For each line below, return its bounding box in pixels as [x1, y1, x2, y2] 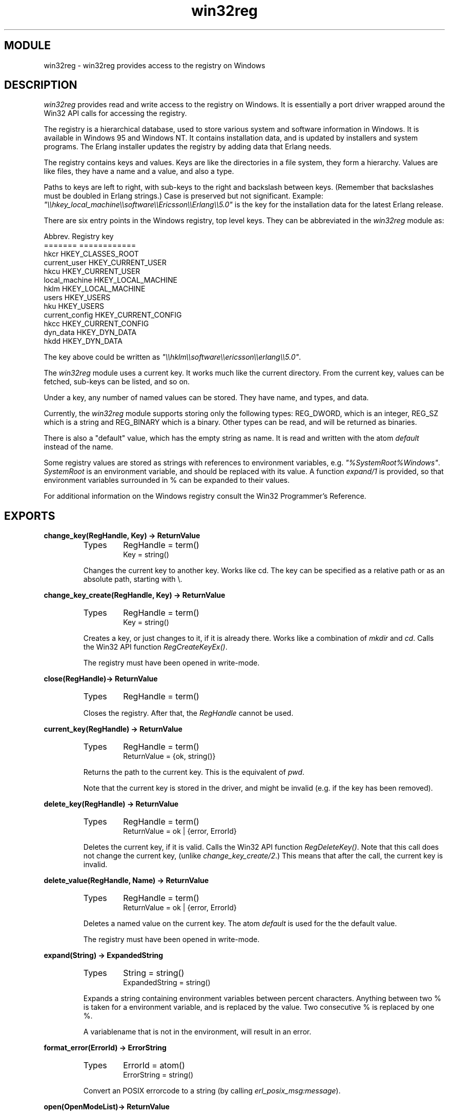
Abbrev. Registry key [44, 232, 114, 241]
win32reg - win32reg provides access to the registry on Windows [44, 61, 266, 70]
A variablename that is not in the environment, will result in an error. [83, 1027, 312, 1036]
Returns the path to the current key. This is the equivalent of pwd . [83, 768, 304, 777]
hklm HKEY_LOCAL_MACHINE [44, 284, 146, 294]
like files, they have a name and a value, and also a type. [44, 167, 234, 176]
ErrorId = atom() [123, 1060, 185, 1071]
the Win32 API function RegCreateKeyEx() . [83, 642, 228, 652]
